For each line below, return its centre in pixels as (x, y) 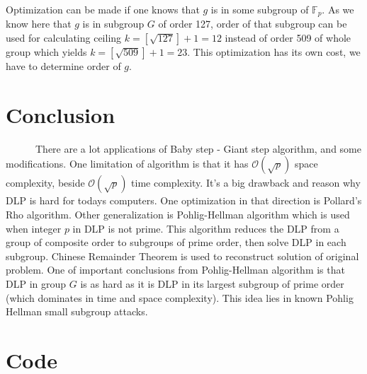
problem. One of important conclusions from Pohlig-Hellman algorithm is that (175, 270)
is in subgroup (113, 24)
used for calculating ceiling (64, 38)
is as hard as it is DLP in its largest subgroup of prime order (212, 283)
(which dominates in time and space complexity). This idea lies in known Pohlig (180, 297)
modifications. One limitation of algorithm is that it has (127, 164)
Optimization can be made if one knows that (103, 9)
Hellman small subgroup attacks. (77, 311)
